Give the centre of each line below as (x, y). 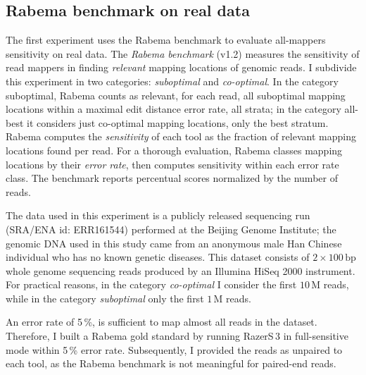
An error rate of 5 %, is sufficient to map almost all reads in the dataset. (162, 322)
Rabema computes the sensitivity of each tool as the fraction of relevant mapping (181, 136)
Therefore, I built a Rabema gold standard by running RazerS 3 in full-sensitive (177, 336)
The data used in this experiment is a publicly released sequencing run (158, 215)
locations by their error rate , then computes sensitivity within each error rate (172, 164)
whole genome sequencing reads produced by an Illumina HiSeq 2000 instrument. (181, 270)
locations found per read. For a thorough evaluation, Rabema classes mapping (174, 150)
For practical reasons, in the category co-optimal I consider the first (151, 284)
